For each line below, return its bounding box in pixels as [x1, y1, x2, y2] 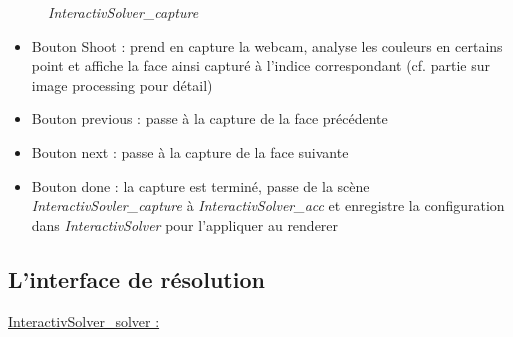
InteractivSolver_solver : [8, 310, 160, 331]
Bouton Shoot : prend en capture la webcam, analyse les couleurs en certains [31, 35, 503, 56]
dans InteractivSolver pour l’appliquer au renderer [31, 214, 339, 235]
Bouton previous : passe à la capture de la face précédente [31, 108, 388, 129]
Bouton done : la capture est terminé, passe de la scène [31, 175, 370, 196]
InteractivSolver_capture [48, 2, 199, 22]
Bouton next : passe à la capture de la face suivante [31, 141, 349, 162]
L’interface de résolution [8, 263, 265, 294]
